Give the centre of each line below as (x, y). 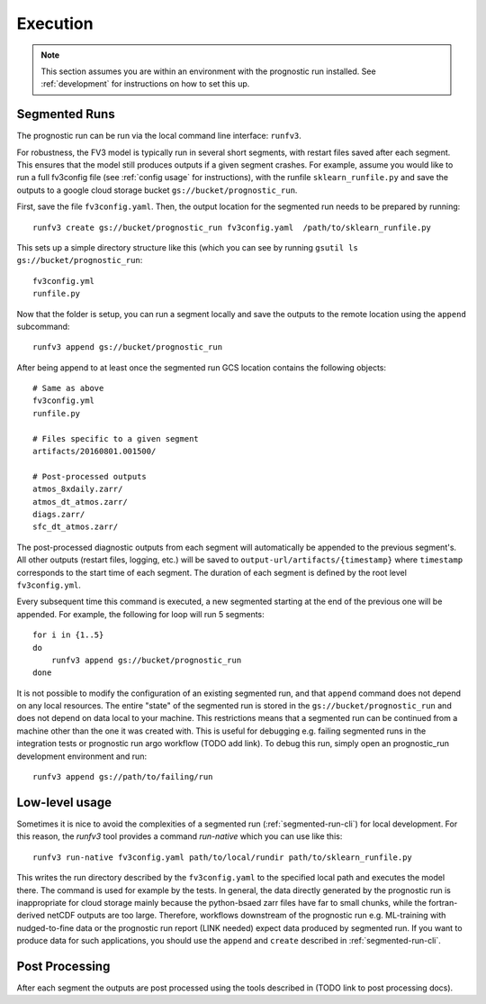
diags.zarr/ (59, 514)
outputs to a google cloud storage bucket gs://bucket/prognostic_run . (157, 190)
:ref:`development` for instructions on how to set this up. (145, 84)
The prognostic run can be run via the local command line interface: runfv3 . (159, 136)
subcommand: (43, 326)
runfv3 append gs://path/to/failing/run (123, 777)
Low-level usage (64, 802)
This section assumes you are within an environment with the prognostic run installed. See (209, 71)
